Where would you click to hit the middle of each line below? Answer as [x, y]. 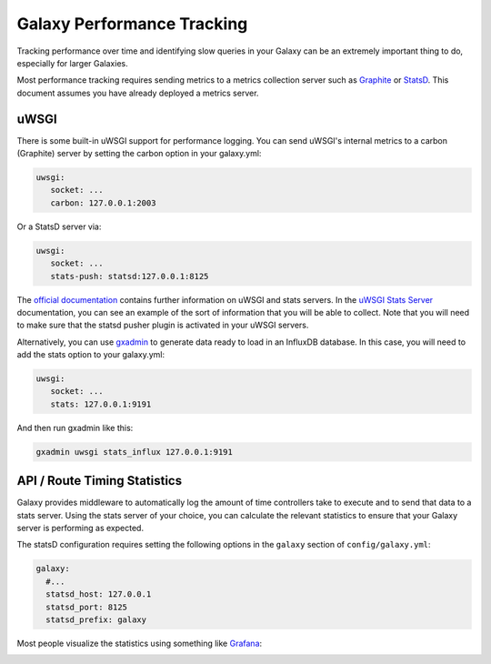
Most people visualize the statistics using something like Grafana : [140, 644]
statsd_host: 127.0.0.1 [99, 594]
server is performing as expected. [80, 528]
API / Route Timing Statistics [99, 481]
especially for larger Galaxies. [72, 63]
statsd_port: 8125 [86, 607]
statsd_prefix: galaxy [96, 620]
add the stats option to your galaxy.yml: [91, 355]
